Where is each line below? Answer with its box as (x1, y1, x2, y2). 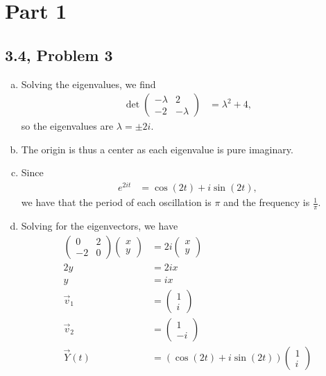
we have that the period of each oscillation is (21, 195, 212, 210)
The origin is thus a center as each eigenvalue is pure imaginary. (21, 142, 293, 156)
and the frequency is (223, 195, 310, 210)
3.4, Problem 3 (5, 44, 113, 65)
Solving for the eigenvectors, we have (21, 218, 178, 232)
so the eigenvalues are (21, 119, 114, 133)
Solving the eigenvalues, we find (21, 76, 156, 91)
